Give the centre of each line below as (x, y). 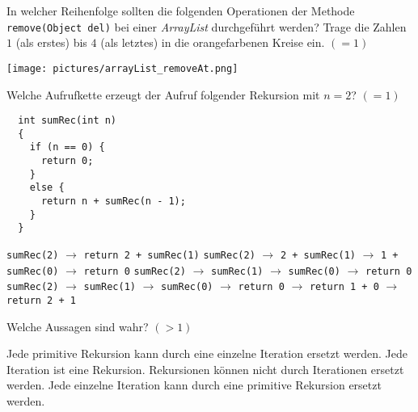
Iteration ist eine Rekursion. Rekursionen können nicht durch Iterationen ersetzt (205, 369)
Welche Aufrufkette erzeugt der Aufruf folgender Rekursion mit (163, 94)
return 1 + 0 (344, 287)
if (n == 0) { (67, 147)
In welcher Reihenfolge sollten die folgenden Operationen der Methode (181, 11)
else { (47, 188)
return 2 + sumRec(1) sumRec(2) (169, 255)
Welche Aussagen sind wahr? (78, 326)
